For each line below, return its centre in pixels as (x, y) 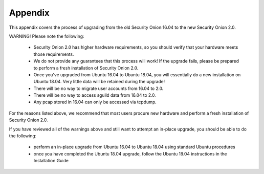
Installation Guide (51, 161)
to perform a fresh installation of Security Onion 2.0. (86, 68)
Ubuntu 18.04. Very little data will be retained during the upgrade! (99, 82)
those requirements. (54, 54)
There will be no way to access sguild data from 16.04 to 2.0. (95, 95)
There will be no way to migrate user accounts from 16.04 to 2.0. (99, 88)
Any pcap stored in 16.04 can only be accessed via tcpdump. (95, 102)
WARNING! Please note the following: (46, 36)
